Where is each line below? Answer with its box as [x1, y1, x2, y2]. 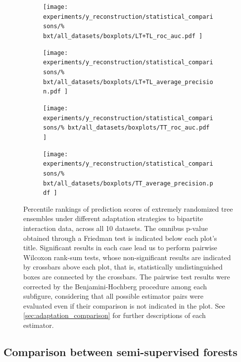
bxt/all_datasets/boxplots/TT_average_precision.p [43, 180, 213, 187]
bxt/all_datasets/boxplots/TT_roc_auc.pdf [68, 124, 210, 132]
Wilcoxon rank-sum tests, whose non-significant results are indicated [23, 252, 231, 262]
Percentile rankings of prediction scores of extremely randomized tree [23, 203, 233, 214]
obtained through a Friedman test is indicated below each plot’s [23, 232, 217, 243]
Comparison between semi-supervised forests [3, 344, 238, 359]
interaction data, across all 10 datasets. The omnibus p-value [23, 223, 208, 233]
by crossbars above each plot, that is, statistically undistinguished [23, 262, 223, 272]
